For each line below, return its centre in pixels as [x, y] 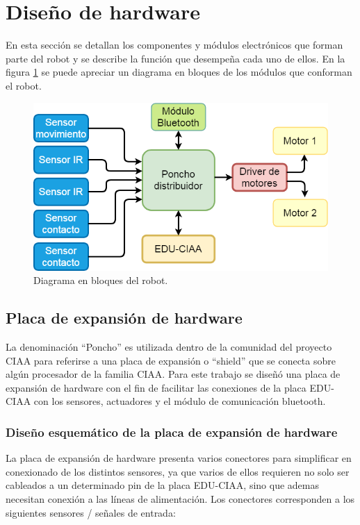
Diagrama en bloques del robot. [101, 280]
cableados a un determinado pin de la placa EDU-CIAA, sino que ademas [162, 485]
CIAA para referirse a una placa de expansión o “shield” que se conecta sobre [171, 360]
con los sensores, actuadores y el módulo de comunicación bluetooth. [180, 401]
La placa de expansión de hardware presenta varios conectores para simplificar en [179, 458]
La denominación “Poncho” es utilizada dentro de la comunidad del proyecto [169, 347]
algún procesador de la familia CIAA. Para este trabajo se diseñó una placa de [173, 374]
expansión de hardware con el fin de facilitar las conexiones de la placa [156, 387]
